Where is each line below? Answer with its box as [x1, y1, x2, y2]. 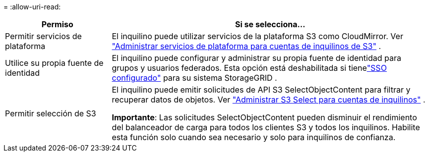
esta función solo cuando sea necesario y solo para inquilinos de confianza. [112, 132, 396, 142]
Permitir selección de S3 [5, 108, 96, 118]
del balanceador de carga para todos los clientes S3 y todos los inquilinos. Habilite [112, 122, 420, 132]
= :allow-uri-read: [3, 2, 61, 11]
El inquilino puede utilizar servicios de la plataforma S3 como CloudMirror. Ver [112, 31, 403, 41]
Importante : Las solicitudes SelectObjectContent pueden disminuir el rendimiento [112, 112, 417, 122]
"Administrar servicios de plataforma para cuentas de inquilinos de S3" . [112, 41, 381, 51]
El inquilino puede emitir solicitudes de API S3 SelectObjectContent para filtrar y [112, 85, 411, 95]
